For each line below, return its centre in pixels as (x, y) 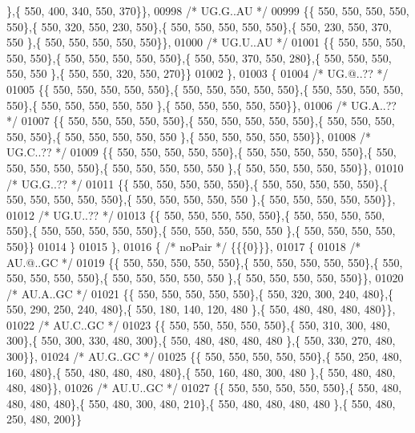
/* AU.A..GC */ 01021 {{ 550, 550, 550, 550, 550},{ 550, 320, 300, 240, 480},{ (200, 293)
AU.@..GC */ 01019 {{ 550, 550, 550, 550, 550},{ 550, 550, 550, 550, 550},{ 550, (205, 262)
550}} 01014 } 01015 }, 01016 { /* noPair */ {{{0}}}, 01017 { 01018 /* (184, 246)
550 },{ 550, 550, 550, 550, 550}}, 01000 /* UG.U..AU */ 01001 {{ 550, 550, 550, (206, 42)
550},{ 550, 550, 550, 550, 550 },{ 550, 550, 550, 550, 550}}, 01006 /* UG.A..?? (201, 105)
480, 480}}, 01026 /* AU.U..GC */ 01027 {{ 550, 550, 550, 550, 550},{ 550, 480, (204, 388)
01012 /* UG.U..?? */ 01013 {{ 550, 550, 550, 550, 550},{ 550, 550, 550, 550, (196, 214)
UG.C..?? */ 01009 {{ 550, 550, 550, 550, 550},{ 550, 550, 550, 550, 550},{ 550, (201, 152)
